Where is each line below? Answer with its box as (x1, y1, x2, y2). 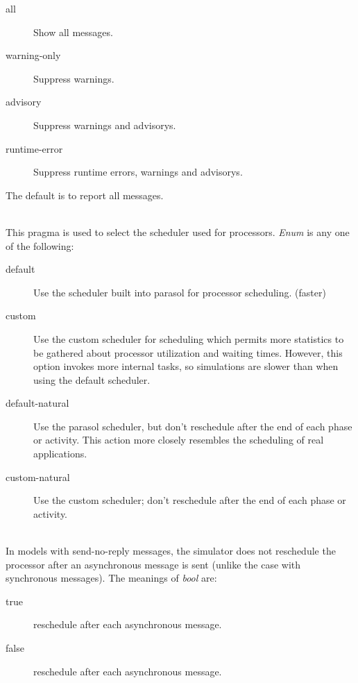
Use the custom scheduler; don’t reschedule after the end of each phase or (33, 493, 346, 507)
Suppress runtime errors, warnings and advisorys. (33, 165, 243, 179)
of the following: (6, 238, 74, 253)
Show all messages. (33, 24, 113, 39)
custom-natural (6, 469, 70, 484)
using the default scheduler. (33, 372, 151, 387)
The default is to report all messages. (6, 187, 164, 202)
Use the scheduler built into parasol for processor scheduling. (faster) (33, 285, 326, 299)
